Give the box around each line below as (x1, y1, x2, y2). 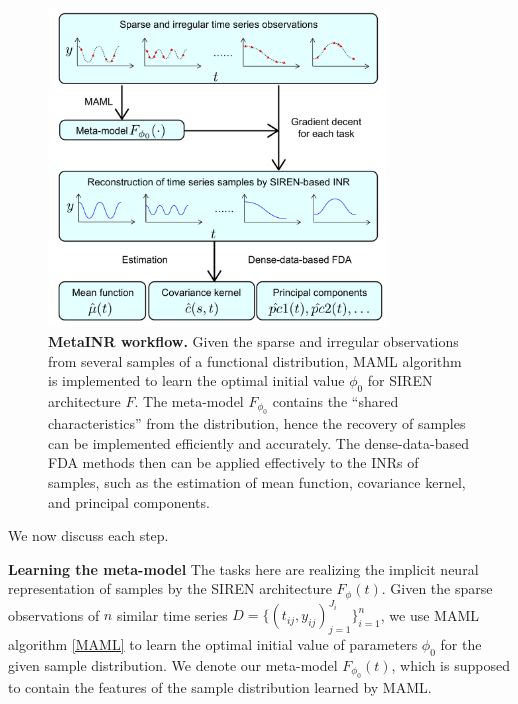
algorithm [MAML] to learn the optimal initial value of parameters (8, 634, 418, 655)
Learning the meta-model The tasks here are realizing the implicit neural (8, 558, 479, 579)
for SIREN (367, 370, 433, 391)
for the (440, 634, 482, 655)
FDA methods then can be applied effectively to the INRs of (48, 452, 419, 473)
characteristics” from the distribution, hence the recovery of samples (48, 413, 466, 434)
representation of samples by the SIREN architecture (8, 578, 332, 599)
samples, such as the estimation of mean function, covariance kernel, (48, 472, 466, 493)
